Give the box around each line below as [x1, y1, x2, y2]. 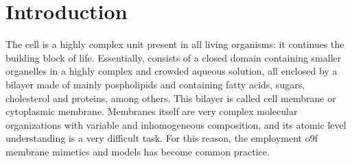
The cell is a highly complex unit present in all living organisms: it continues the [5, 37, 344, 51]
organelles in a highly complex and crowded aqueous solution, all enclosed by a [5, 64, 338, 78]
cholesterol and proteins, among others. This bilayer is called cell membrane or [5, 90, 336, 105]
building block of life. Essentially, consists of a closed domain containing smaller [5, 50, 342, 64]
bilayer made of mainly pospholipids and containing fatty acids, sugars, [5, 77, 305, 91]
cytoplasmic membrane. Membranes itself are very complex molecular [5, 104, 298, 118]
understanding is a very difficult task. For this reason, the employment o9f [5, 131, 318, 145]
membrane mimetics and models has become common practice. [5, 144, 270, 158]
